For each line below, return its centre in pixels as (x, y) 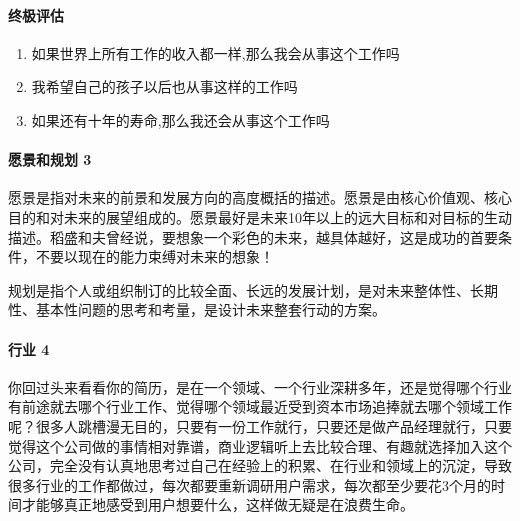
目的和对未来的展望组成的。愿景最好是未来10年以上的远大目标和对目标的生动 (260, 216)
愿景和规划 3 (50, 159)
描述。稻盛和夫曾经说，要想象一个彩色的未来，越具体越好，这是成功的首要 (253, 236)
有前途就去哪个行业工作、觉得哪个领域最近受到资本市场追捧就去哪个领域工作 (260, 406)
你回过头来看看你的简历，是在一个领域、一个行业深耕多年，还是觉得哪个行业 (260, 386)
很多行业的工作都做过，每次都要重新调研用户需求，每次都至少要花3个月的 (249, 484)
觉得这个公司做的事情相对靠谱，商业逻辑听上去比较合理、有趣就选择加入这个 (260, 445)
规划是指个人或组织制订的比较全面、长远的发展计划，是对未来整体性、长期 (253, 289)
